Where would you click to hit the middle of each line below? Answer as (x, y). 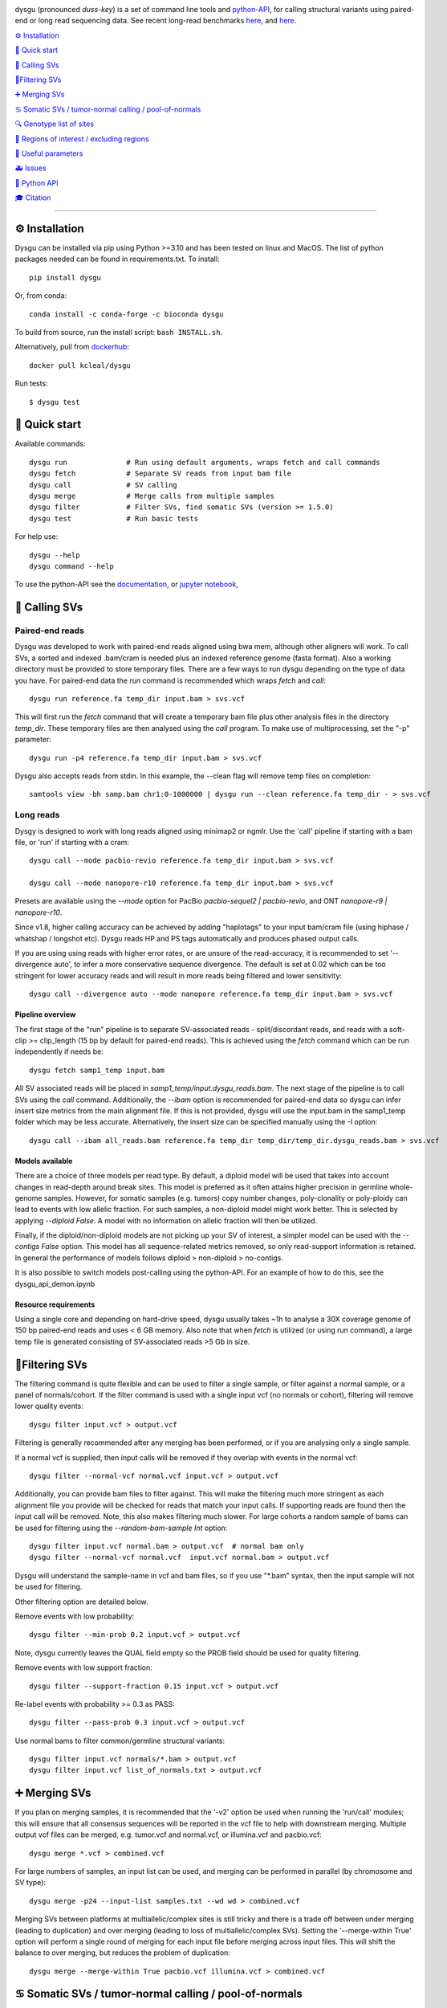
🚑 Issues (31, 168)
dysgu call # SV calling (104, 485)
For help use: (37, 537)
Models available (44, 1161)
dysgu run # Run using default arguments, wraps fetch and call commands (205, 462)
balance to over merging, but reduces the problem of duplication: (122, 1953)
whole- (401, 1187)
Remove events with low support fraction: (83, 1667)
